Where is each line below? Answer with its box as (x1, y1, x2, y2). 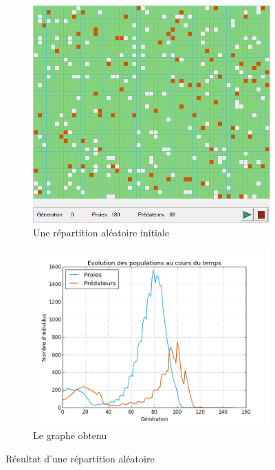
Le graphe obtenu (33, 427, 107, 442)
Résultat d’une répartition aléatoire (5, 451, 155, 465)
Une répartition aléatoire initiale (33, 225, 170, 240)
